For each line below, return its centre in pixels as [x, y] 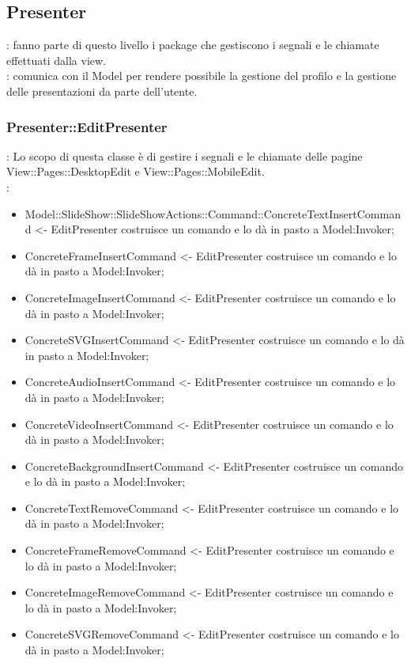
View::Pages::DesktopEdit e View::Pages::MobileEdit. [136, 171]
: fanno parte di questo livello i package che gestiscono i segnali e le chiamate [193, 45]
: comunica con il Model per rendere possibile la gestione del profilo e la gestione [202, 76]
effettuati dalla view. [56, 60]
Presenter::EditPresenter [87, 126]
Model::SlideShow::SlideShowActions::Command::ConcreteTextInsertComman [213, 213]
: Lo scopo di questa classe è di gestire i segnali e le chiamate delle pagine [185, 155]
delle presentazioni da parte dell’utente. [102, 91]
